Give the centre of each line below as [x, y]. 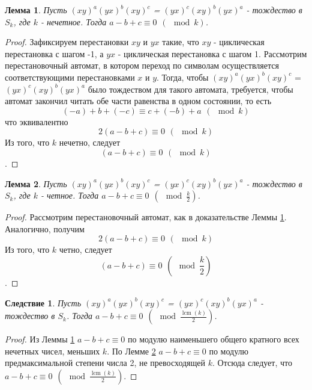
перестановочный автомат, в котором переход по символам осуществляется [142, 65]
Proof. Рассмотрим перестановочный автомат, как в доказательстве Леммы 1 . [146, 217]
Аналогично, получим [45, 228]
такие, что [181, 42]
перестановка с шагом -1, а [54, 53]
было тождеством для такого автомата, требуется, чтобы [190, 89]
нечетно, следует [90, 142]
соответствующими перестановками [70, 77]
